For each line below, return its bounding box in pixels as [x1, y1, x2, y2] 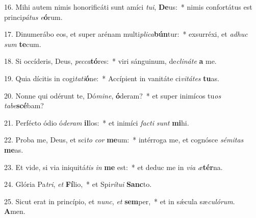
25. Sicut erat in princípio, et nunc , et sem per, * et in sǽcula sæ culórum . [4, 196, 235, 206]
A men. [4, 206, 25, 216]
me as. [4, 144, 23, 155]
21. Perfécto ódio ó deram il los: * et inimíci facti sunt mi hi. [4, 117, 189, 128]
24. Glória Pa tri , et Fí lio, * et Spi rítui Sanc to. [4, 179, 152, 189]
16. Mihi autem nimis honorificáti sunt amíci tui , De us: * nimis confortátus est [4, 2, 252, 12]
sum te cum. [4, 38, 41, 49]
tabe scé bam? [4, 100, 44, 111]
